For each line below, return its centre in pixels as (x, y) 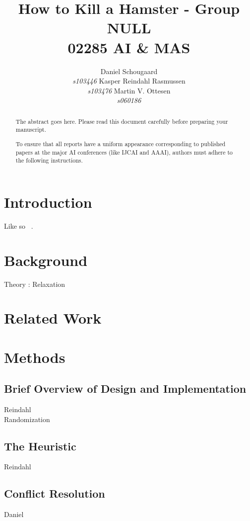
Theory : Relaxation (35, 284)
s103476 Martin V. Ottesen (129, 90)
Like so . (19, 225)
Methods (35, 357)
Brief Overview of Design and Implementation (125, 389)
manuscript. (31, 130)
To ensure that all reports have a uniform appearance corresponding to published (121, 143)
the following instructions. (49, 160)
